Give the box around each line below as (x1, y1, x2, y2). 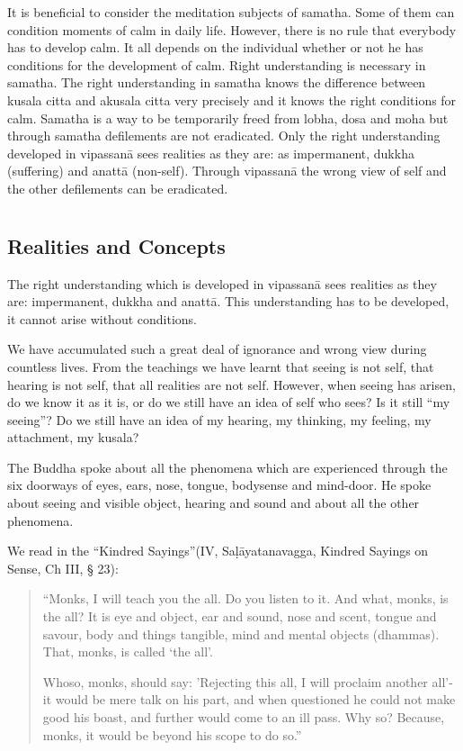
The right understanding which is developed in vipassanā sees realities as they (7, 274, 437, 293)
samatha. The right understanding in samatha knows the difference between (7, 73, 426, 92)
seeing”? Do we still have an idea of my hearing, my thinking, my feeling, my (7, 410, 432, 429)
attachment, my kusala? (7, 428, 139, 447)
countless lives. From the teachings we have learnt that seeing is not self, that (7, 357, 434, 375)
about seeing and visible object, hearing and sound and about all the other (7, 493, 420, 512)
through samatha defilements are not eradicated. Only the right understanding (7, 126, 441, 145)
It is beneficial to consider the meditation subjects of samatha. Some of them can (7, 3, 455, 21)
